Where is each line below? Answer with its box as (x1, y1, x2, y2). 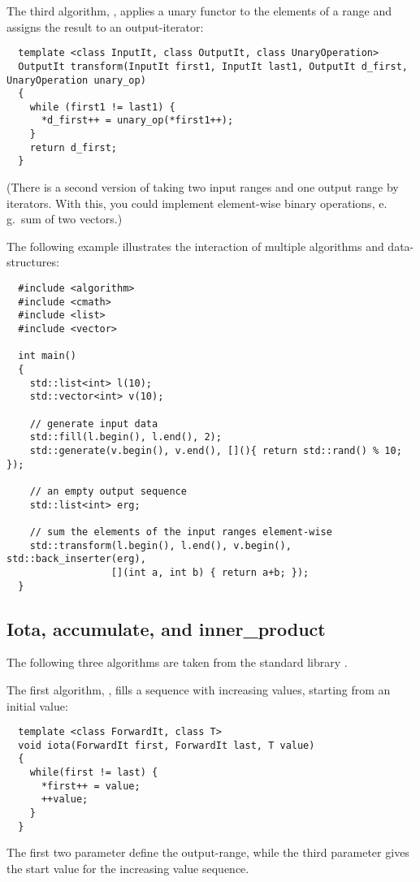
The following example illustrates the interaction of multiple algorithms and (6, 237, 384, 254)
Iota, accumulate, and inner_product (6, 616, 326, 641)
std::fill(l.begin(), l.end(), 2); (29, 431, 222, 443)
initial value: (6, 697, 68, 714)
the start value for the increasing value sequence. (6, 859, 249, 876)
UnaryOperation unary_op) (6, 74, 146, 86)
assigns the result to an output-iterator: (6, 18, 204, 35)
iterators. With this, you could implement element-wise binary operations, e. (6, 194, 388, 211)
